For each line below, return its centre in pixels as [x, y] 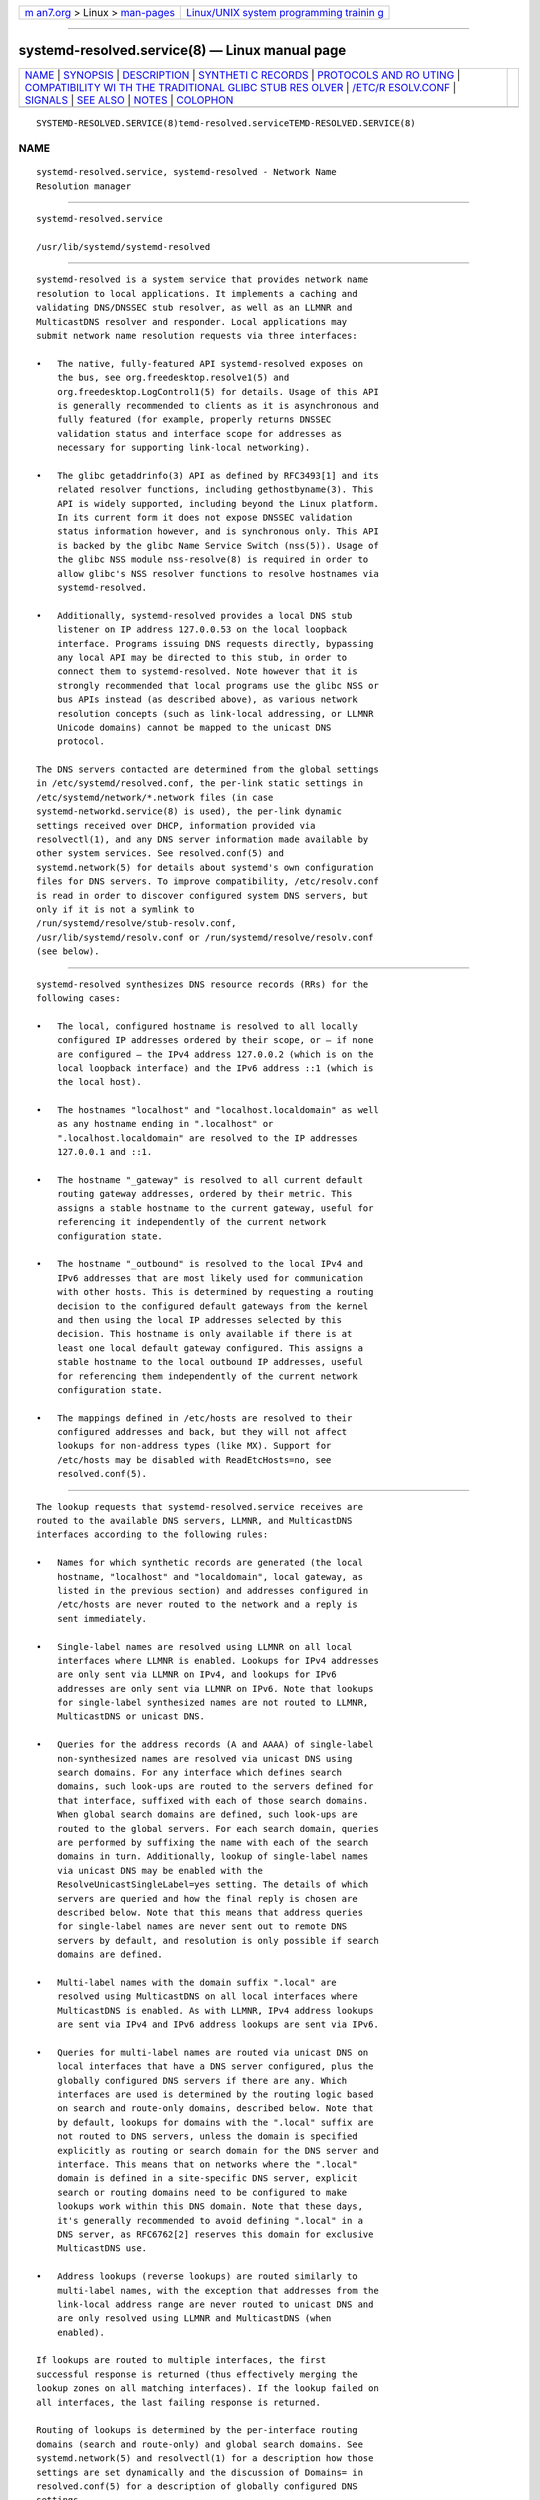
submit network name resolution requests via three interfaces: [197, 335]
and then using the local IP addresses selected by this [199, 1319]
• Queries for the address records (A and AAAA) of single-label [205, 1744]
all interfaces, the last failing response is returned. [179, 2402]
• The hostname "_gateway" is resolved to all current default [200, 1180]
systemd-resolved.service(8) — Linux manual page [182, 50]
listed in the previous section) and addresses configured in [212, 1590]
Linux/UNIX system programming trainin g [285, 12]
